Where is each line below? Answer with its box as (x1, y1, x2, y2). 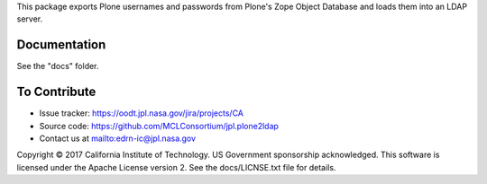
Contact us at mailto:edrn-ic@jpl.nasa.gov (39, 133, 197, 144)
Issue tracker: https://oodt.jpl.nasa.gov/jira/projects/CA (39, 108, 243, 118)
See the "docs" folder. (16, 61, 99, 72)
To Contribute (16, 84, 96, 100)
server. (16, 13, 43, 24)
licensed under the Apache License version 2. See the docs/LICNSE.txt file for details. (16, 162, 336, 172)
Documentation (16, 37, 106, 53)
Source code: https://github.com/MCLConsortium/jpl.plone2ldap (39, 120, 280, 131)
